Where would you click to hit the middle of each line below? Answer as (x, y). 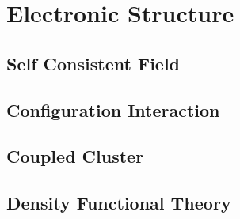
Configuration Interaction (113, 109)
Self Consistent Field (93, 63)
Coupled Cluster (75, 156)
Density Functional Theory (119, 203)
